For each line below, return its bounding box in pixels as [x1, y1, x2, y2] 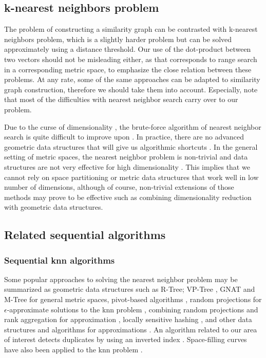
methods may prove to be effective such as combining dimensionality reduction [4, 191, 252, 202]
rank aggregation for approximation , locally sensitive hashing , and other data [4, 314, 252, 325]
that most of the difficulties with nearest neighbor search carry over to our [4, 94, 238, 105]
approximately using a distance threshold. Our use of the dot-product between [4, 44, 251, 54]
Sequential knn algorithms [4, 253, 115, 266]
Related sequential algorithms [4, 227, 166, 243]
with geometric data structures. [4, 202, 103, 212]
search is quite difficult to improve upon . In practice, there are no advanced [4, 131, 244, 142]
